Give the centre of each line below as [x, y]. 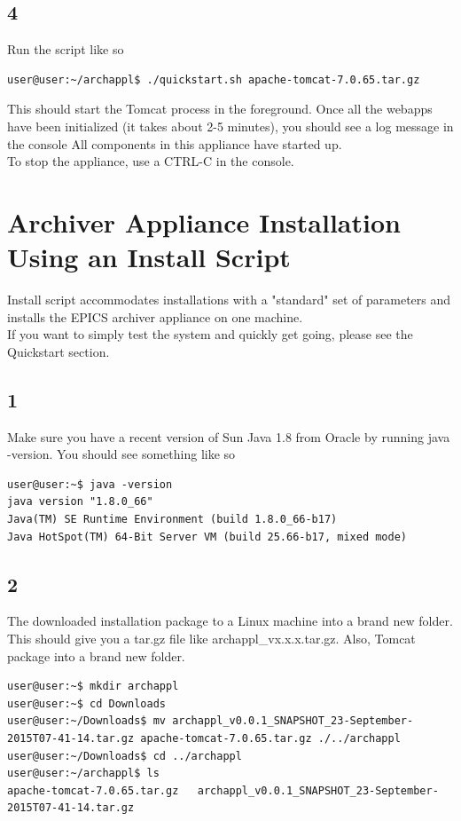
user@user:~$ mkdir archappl [93, 687]
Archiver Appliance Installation [204, 221]
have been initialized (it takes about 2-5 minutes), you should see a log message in [230, 126]
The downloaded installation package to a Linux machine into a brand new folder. [230, 621]
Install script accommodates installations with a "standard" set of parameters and [229, 300]
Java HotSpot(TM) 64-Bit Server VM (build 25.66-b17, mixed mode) [207, 537]
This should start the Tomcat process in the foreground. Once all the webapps [220, 109]
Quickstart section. [59, 351]
